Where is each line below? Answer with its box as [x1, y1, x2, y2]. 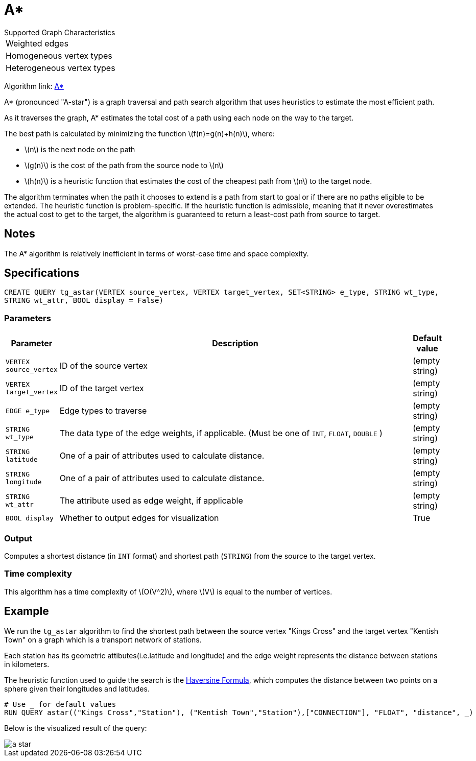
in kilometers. [4, 659, 50, 669]
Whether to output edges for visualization [59, 513, 219, 524]
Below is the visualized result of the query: [4, 723, 147, 732]
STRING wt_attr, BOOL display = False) [4, 296, 163, 305]
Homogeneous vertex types [6, 50, 112, 61]
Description [212, 338, 258, 349]
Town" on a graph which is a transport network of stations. [4, 635, 202, 644]
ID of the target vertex [59, 383, 144, 394]
